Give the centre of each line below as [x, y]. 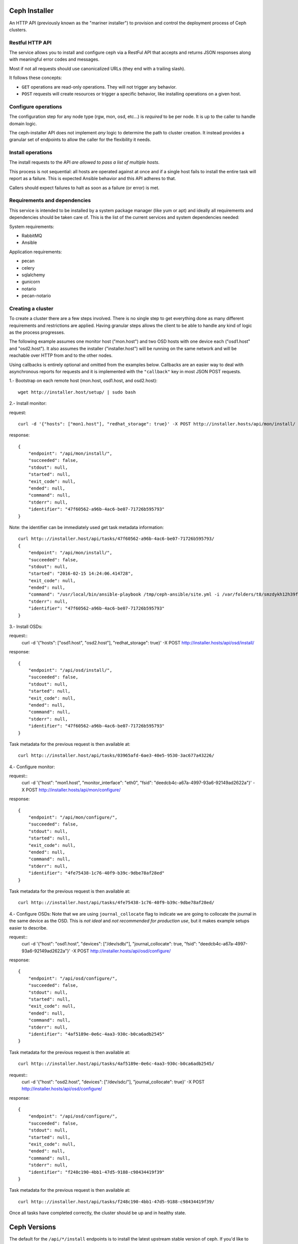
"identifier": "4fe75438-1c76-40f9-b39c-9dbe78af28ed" [96, 873]
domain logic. [23, 123]
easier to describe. [28, 928]
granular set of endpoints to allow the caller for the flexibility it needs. [80, 140]
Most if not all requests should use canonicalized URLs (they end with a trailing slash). [97, 68]
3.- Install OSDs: [26, 626]
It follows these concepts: [36, 78]
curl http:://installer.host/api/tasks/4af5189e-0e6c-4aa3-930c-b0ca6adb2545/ [116, 1064]
